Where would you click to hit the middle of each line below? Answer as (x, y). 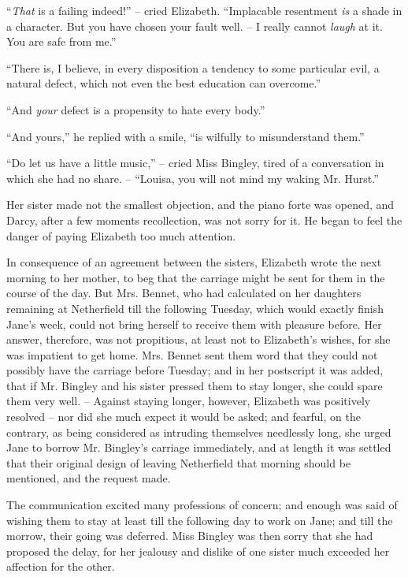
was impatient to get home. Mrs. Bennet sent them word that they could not (192, 354)
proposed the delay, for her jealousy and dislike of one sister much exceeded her (198, 551)
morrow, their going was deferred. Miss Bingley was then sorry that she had (190, 536)
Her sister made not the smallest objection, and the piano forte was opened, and (200, 205)
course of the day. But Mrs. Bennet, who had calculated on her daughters (184, 293)
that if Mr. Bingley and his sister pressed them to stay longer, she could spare (195, 385)
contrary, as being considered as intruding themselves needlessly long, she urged (199, 432)
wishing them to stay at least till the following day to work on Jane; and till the (200, 520)
